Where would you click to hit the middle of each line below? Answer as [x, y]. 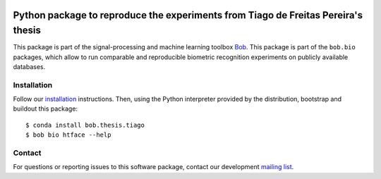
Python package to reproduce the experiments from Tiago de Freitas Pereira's [188, 15]
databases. [29, 66]
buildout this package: [45, 109]
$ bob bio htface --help [68, 135]
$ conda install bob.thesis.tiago [85, 125]
